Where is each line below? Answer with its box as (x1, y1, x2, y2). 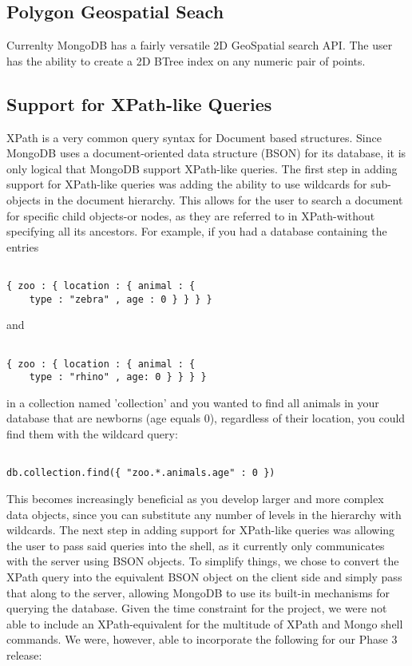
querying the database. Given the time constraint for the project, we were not (6, 600, 387, 616)
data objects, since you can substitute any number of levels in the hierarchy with (6, 505, 402, 522)
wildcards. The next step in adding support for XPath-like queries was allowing (6, 521, 395, 538)
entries (6, 238, 39, 255)
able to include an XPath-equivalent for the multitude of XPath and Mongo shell (6, 615, 403, 632)
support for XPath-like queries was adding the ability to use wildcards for (6, 176, 367, 192)
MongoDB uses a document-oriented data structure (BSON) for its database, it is (6, 145, 406, 161)
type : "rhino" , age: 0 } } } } (29, 371, 207, 383)
